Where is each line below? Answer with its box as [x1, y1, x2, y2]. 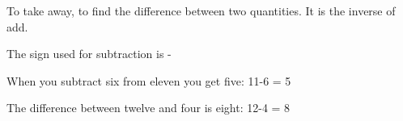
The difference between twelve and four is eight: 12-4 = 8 [6, 99, 291, 116]
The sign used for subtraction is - [6, 45, 172, 62]
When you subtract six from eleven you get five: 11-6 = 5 [6, 72, 291, 89]
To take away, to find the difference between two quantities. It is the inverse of [6, 2, 396, 19]
